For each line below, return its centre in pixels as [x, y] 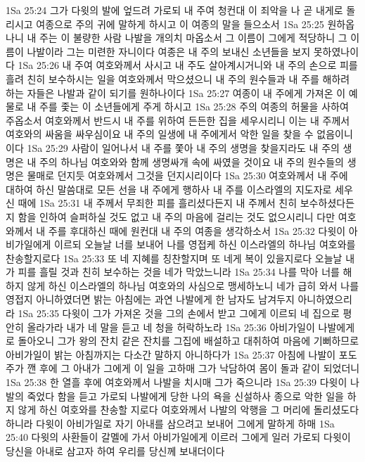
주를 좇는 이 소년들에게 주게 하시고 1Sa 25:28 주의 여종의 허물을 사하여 [194, 107]
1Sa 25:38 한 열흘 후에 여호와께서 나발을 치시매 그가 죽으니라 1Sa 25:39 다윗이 [177, 382]
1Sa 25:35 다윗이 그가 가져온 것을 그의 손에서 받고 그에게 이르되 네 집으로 [179, 313]
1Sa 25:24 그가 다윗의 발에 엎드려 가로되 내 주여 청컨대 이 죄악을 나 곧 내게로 [174, 10]
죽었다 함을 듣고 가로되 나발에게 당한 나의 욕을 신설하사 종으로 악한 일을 [185, 396]
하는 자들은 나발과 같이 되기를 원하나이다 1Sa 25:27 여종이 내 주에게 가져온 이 [176, 92]
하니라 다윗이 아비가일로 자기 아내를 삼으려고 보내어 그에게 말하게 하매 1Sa [170, 423]
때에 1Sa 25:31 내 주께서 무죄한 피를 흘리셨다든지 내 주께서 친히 [158, 203]
